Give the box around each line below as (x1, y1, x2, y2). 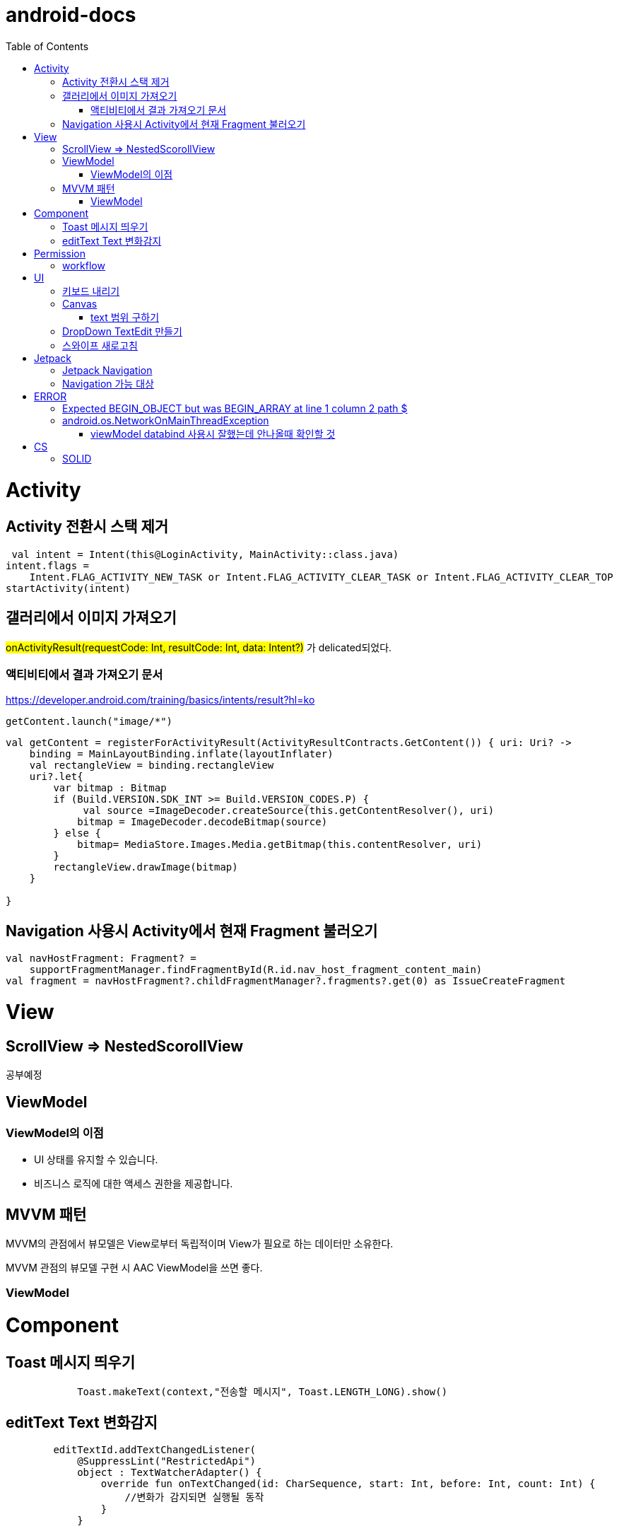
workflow (62, 259, 105, 272)
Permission (34, 247, 86, 260)
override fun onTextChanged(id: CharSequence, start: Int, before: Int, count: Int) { (100, 1478, 596, 1490)
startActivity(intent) (6, 582, 131, 594)
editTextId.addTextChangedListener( (53, 1444, 257, 1456)
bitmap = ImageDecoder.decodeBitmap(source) (77, 816, 328, 828)
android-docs (6, 3, 136, 27)
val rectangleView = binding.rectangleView (29, 759, 274, 772)
